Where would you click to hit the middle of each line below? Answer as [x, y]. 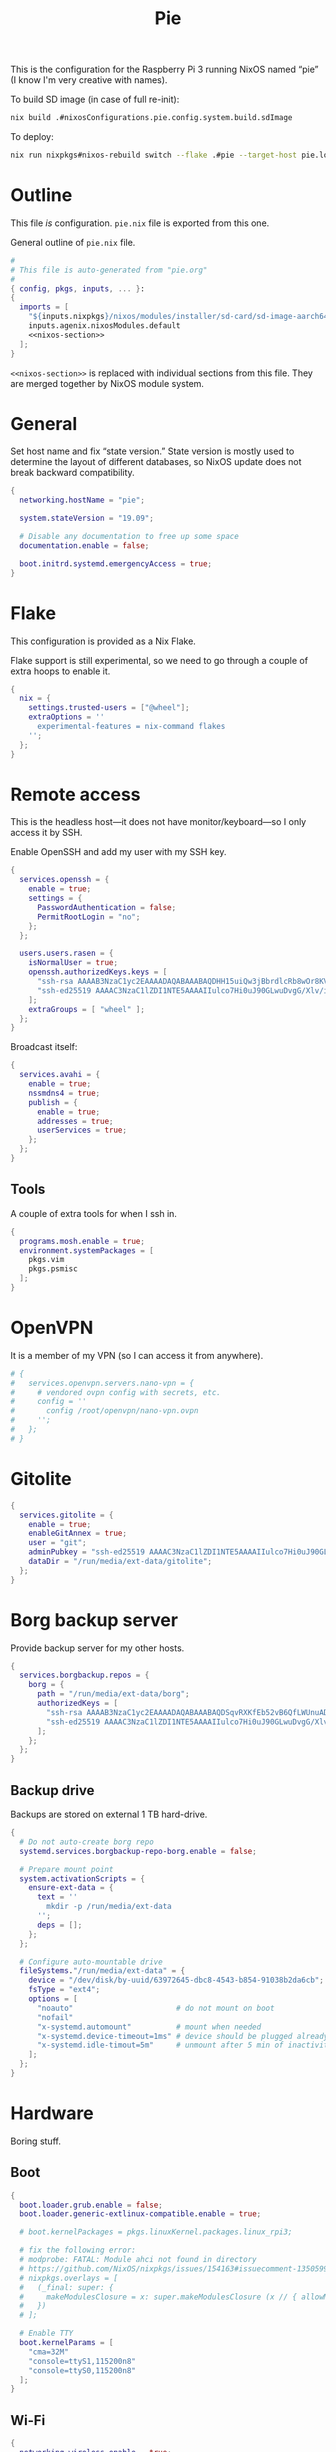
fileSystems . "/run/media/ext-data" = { [102, 1971]
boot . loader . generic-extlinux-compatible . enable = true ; [140, 2214]
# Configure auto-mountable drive [91, 1962]
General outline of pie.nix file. [73, 242]
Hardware [52, 2113]
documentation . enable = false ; [84, 545]
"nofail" [55, 2017]
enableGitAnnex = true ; [78, 1533]
